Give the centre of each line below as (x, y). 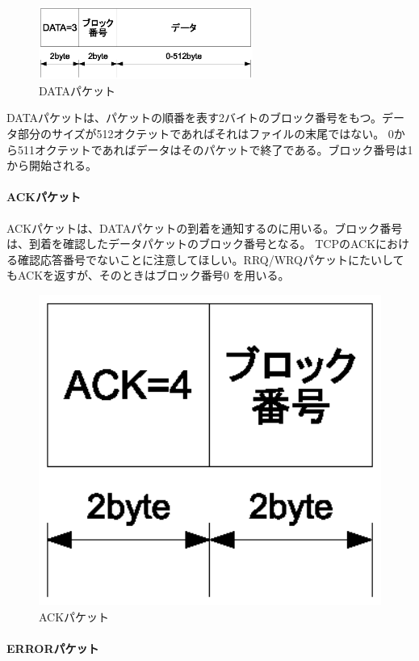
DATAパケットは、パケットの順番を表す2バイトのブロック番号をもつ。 (194, 118)
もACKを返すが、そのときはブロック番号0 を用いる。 (148, 275)
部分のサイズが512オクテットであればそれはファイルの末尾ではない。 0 (205, 133)
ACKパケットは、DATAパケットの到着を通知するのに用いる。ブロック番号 (205, 227)
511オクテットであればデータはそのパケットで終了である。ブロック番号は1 (215, 149)
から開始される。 (52, 165)
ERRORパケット (53, 648)
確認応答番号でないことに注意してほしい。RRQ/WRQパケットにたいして (211, 259)
